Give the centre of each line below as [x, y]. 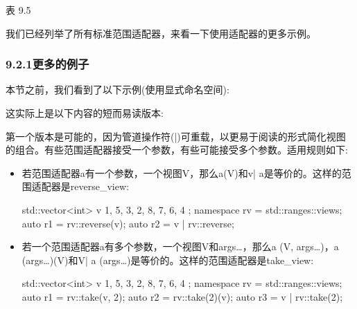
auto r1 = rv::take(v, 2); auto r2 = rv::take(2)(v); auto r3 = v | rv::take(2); [182, 296]
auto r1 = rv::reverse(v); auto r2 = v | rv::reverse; [128, 223]
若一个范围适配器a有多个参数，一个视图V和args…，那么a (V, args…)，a [180, 246]
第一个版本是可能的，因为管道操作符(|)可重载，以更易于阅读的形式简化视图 [176, 136]
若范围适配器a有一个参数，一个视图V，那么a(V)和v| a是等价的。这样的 [182, 172]
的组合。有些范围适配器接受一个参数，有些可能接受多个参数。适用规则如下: [177, 150]
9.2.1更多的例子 [47, 64]
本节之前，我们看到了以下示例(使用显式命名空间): [117, 90]
